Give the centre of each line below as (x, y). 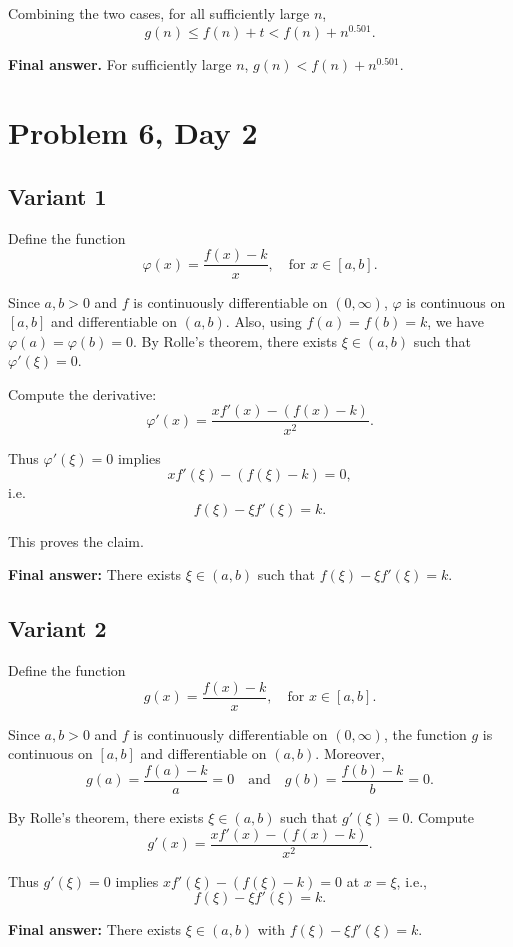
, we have (455, 321)
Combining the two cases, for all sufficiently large (159, 13)
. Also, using (263, 321)
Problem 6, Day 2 (133, 132)
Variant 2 (57, 628)
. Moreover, (350, 753)
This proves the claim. (76, 540)
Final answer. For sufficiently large (120, 63)
